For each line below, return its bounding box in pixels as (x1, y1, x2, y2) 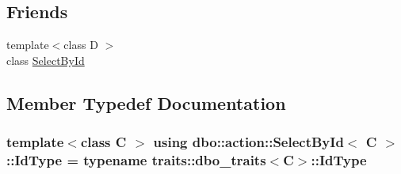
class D (63, 36, 98, 53)
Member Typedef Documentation (6, 90, 286, 115)
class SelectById (6, 51, 85, 68)
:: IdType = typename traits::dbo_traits (6, 150, 266, 170)
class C (80, 132, 127, 152)
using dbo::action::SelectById (153, 132, 344, 152)
